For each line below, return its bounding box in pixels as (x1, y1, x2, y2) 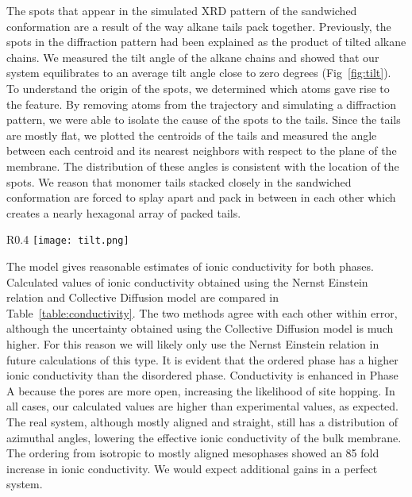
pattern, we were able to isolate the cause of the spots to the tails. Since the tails (6, 111, 401, 128)
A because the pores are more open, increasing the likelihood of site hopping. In (6, 382, 395, 399)
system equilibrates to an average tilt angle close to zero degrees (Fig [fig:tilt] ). (6, 64, 391, 81)
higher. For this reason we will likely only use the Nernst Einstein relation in (6, 335, 379, 352)
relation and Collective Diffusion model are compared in (6, 289, 279, 306)
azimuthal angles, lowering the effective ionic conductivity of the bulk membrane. (6, 429, 402, 445)
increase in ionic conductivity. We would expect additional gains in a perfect (6, 460, 378, 476)
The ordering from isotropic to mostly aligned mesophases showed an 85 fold (6, 445, 379, 461)
